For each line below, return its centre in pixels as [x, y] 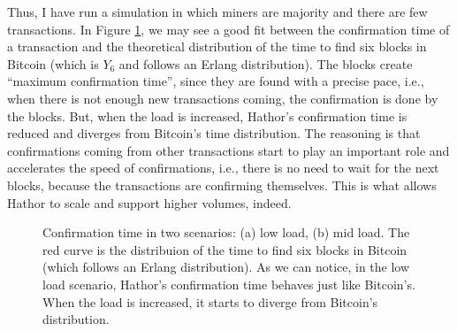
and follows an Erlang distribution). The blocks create [266, 63]
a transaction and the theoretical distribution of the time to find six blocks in [217, 46]
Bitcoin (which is [53, 63]
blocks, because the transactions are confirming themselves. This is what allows [222, 185]
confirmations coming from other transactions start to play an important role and [228, 150]
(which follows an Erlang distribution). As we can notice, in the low [226, 267]
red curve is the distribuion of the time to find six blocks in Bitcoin [225, 249]
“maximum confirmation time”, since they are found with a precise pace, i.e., [216, 81]
